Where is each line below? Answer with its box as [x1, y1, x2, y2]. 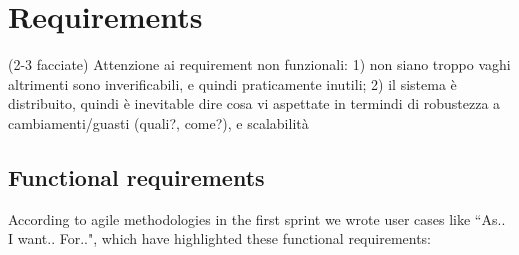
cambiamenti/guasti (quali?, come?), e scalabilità [8, 112, 309, 133]
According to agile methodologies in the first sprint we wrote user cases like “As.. [8, 208, 506, 229]
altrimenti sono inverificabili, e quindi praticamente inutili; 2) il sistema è [8, 73, 457, 94]
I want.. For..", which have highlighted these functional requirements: [8, 228, 432, 249]
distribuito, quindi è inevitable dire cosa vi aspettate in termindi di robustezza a [8, 93, 501, 114]
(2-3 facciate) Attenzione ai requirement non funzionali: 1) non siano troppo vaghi [8, 54, 511, 75]
